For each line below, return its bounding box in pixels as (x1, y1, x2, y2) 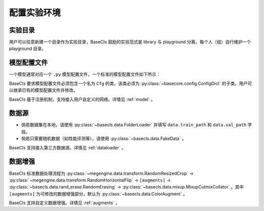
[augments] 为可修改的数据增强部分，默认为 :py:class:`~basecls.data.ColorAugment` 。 (9, 191, 188, 197)
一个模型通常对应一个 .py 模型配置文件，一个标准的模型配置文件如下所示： (9, 71, 161, 77)
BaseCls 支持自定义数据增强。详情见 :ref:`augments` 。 (9, 200, 120, 206)
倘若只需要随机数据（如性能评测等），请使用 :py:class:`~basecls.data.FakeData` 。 (21, 136, 187, 141)
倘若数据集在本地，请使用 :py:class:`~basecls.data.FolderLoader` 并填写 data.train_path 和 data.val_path (21, 122, 247, 128)
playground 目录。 (9, 46, 46, 51)
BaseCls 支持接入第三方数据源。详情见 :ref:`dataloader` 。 (9, 144, 126, 150)
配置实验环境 (9, 7, 61, 18)
